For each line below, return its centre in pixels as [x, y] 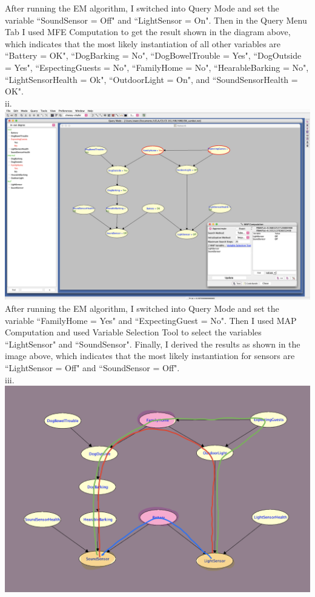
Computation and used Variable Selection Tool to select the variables [133, 332]
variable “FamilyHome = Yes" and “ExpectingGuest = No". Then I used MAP [151, 320]
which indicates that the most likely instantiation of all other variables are [143, 43]
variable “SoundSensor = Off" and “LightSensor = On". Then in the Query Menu [156, 20]
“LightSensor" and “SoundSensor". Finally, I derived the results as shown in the [153, 344]
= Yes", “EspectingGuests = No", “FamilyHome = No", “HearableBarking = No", [157, 67]
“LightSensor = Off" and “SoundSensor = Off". [92, 367]
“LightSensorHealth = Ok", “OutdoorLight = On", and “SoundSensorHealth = [151, 79]
